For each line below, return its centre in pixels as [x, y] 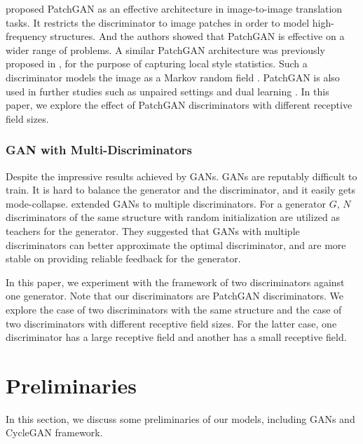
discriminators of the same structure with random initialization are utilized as [173, 217]
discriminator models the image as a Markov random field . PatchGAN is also [173, 77]
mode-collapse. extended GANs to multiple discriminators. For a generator [166, 203]
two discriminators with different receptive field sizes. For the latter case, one [171, 323]
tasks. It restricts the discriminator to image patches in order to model [158, 22]
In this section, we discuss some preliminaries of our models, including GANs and [180, 418]
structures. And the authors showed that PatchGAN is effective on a [197, 36]
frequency [26, 36]
